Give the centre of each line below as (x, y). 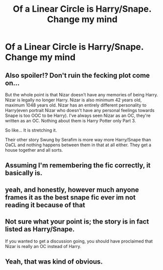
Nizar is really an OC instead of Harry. (43, 246)
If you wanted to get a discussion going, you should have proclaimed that (79, 241)
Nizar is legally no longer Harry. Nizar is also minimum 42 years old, (73, 100)
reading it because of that (45, 205)
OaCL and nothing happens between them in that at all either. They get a (78, 145)
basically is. (24, 173)
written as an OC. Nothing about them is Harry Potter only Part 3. (70, 121)
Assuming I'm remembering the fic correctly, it (78, 166)
